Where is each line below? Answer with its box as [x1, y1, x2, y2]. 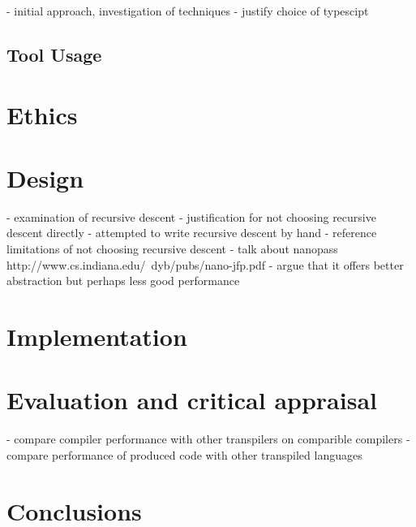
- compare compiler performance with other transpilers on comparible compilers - [6, 430, 410, 447]
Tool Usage [6, 41, 102, 67]
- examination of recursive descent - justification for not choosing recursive [6, 208, 376, 225]
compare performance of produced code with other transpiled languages [6, 446, 362, 463]
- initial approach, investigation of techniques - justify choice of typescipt [6, 2, 369, 19]
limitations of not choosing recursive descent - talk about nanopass [6, 240, 338, 257]
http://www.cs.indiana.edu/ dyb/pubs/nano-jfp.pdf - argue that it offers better [6, 256, 404, 273]
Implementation [6, 320, 187, 353]
